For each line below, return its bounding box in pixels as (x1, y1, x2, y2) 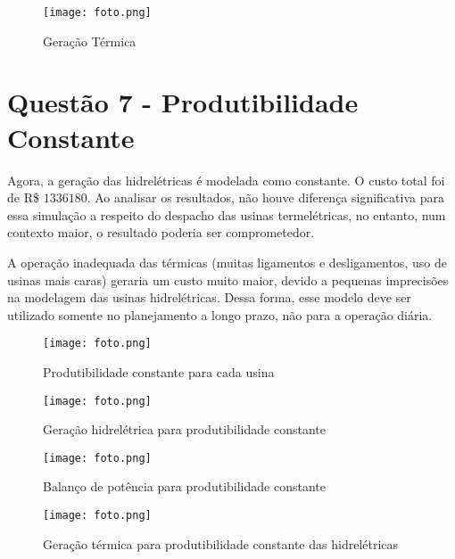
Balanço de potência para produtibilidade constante (43, 477, 326, 496)
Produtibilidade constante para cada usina (43, 362, 275, 381)
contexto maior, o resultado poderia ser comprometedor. (7, 223, 315, 242)
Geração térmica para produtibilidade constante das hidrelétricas (43, 534, 399, 553)
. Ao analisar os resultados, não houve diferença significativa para (87, 188, 444, 207)
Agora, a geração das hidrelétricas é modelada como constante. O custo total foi (7, 170, 445, 189)
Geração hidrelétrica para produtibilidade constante (43, 420, 326, 439)
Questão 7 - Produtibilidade (7, 84, 359, 120)
